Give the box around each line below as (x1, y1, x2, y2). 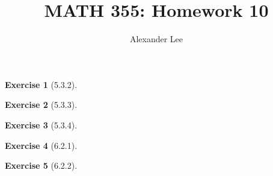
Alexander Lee (129, 33, 183, 45)
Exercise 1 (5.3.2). (5, 78, 78, 90)
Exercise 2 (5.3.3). (5, 98, 78, 111)
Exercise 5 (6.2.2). (5, 159, 78, 172)
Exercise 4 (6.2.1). (5, 139, 78, 151)
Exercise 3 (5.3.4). (5, 118, 78, 131)
